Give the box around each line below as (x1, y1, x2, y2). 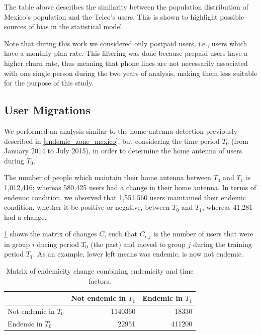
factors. (89, 275, 111, 286)
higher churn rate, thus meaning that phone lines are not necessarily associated (4, 57, 248, 68)
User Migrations (4, 102, 91, 118)
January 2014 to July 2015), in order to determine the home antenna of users (4, 145, 242, 156)
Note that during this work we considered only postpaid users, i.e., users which (4, 38, 247, 48)
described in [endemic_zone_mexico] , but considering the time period (4, 135, 220, 146)
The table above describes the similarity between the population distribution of (4, 2, 248, 12)
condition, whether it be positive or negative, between (4, 202, 170, 212)
